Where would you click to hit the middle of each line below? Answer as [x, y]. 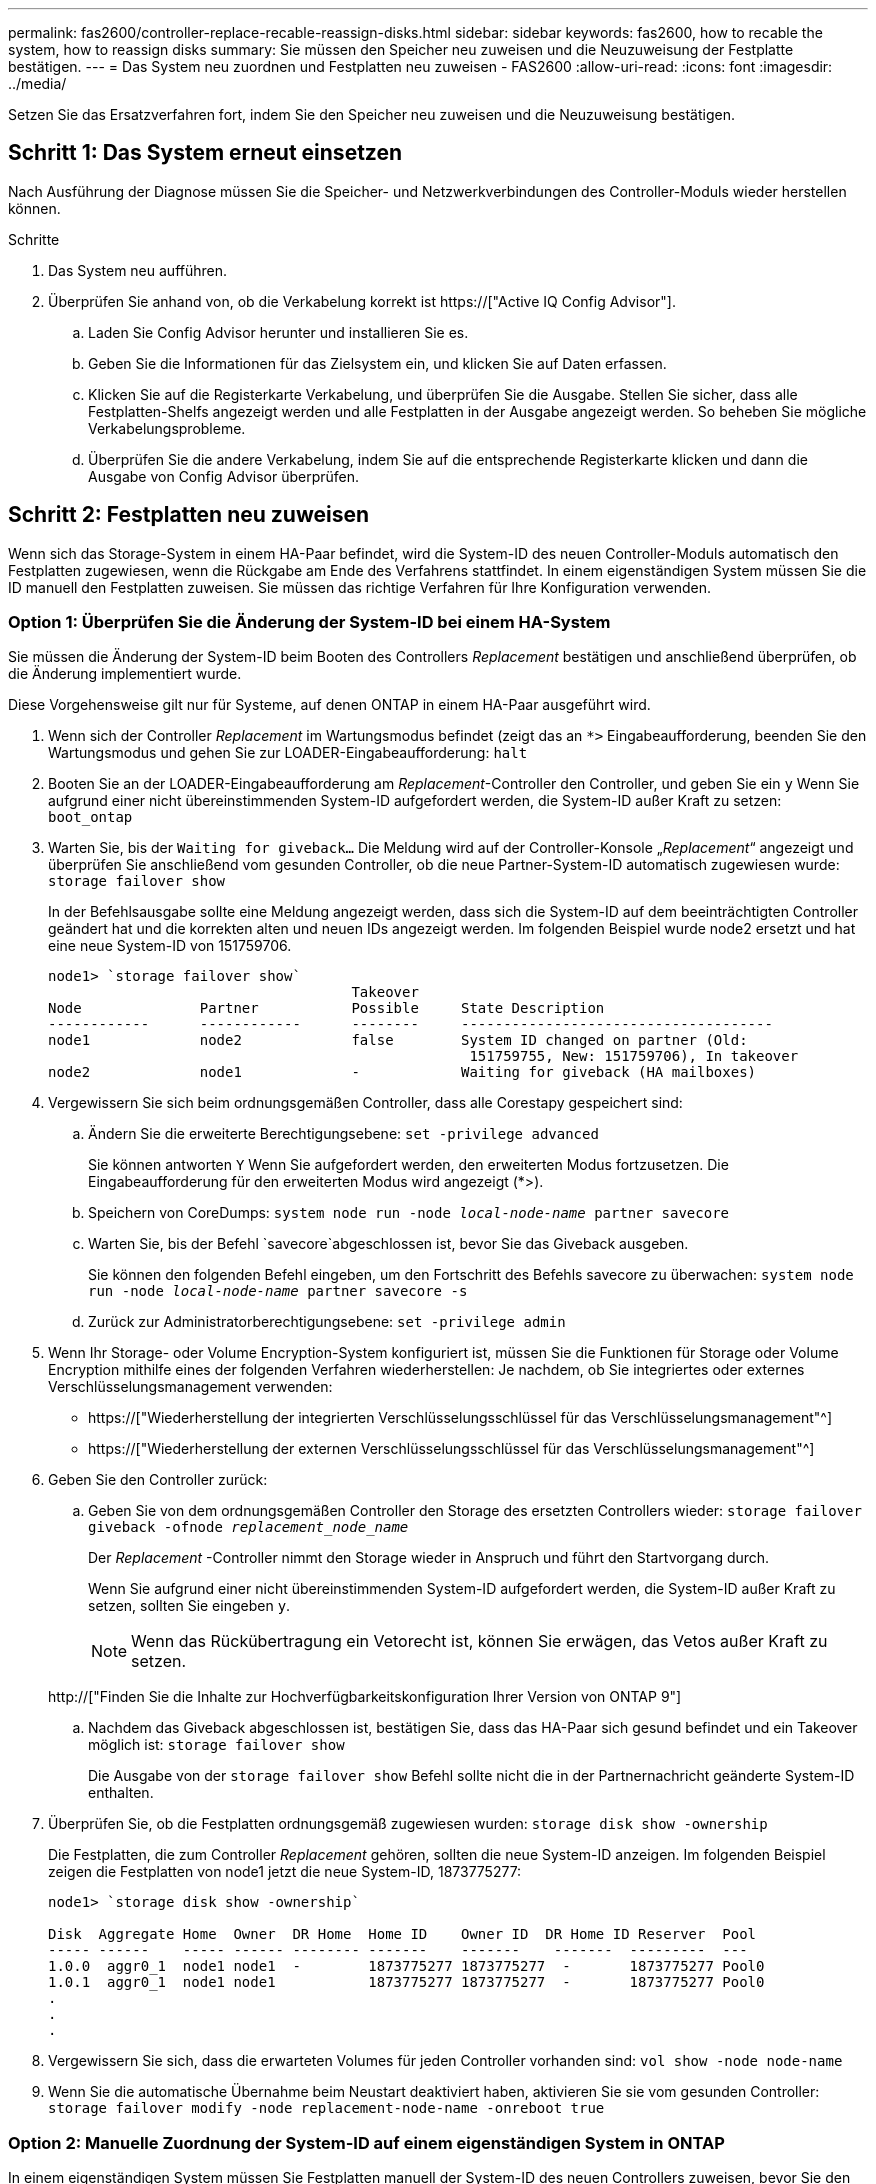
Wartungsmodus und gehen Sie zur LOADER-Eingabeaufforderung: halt [288, 753]
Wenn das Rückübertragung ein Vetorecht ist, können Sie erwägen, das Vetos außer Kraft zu [479, 1641]
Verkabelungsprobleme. [167, 428]
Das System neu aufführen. [138, 270]
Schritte [34, 239]
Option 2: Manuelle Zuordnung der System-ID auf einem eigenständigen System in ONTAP [366, 2142]
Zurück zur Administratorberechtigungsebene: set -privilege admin [327, 1322]
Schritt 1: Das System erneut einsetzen [205, 153]
